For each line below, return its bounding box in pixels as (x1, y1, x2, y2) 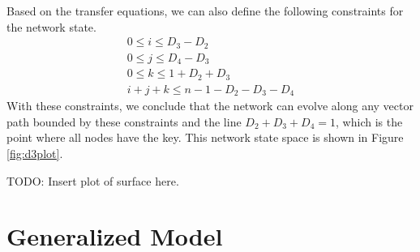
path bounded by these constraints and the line (6, 113, 242, 130)
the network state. (6, 18, 96, 35)
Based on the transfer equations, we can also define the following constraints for (6, 2, 404, 19)
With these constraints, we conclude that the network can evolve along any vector (6, 97, 414, 114)
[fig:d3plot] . (6, 144, 63, 161)
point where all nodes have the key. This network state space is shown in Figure (6, 129, 404, 146)
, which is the (336, 113, 403, 130)
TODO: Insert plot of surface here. (6, 172, 179, 189)
